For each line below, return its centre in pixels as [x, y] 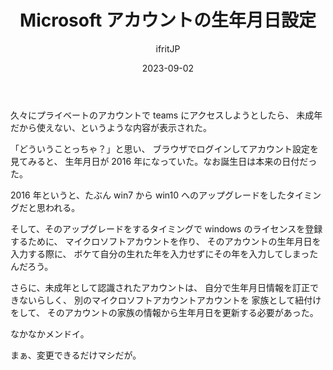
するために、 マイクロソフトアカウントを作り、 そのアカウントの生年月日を [166, 241]
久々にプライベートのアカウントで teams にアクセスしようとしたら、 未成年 [166, 115]
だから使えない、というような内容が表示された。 [111, 127]
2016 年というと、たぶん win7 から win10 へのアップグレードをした [148, 195]
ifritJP [168, 48]
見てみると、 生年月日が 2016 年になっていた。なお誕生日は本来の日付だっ [164, 161]
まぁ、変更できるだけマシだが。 [76, 355]
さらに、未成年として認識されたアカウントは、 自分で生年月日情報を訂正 [160, 287]
